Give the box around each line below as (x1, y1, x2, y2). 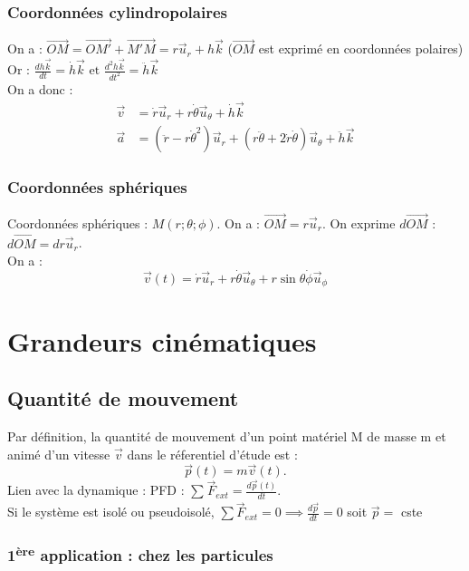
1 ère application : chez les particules (7, 542, 273, 566)
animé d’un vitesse (7, 444, 110, 463)
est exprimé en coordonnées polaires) (258, 39, 464, 58)
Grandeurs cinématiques (7, 322, 317, 359)
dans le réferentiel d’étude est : (127, 444, 298, 463)
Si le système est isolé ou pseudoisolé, (7, 502, 215, 521)
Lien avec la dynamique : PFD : (7, 480, 185, 499)
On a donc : (7, 79, 73, 98)
